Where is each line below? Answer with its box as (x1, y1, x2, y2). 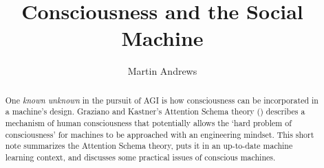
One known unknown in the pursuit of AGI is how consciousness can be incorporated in (5, 94, 318, 106)
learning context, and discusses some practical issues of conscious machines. (5, 151, 276, 163)
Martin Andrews (127, 64, 197, 78)
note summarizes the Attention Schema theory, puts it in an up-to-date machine (5, 140, 293, 152)
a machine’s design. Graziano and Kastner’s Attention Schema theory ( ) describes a (5, 106, 305, 117)
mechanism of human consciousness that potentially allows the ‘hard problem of (5, 117, 292, 129)
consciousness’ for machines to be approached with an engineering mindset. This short (5, 128, 314, 140)
